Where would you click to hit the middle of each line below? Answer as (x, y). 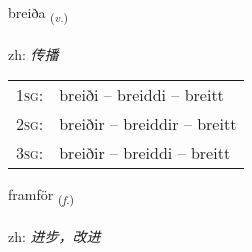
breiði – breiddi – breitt (141, 95)
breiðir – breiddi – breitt (145, 153)
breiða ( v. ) (38, 13)
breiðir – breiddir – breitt (148, 124)
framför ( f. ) (41, 196)
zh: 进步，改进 (54, 236)
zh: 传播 (33, 53)
